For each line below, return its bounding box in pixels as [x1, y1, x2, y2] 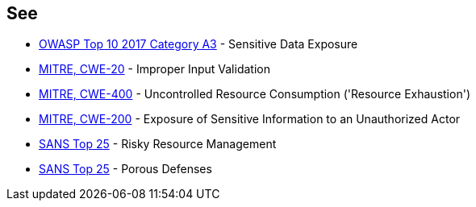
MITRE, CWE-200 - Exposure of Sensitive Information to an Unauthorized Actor [39, 112, 461, 126]
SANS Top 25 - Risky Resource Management [39, 137, 277, 151]
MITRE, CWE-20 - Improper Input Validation [39, 62, 270, 77]
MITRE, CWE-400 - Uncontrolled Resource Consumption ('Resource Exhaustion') [39, 87, 470, 101]
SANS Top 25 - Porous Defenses [39, 162, 212, 176]
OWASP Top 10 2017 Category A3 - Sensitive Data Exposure [39, 37, 358, 52]
